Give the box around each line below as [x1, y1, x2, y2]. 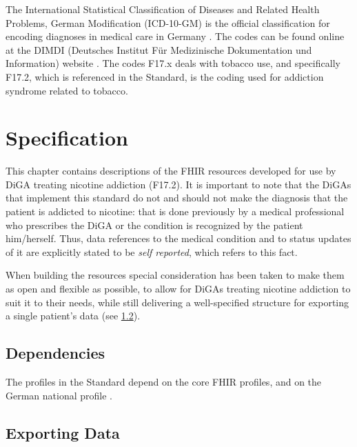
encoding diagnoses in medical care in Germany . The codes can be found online [6, 29, 345, 43]
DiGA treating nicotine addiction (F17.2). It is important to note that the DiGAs [6, 177, 351, 191]
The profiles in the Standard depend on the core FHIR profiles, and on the [6, 375, 322, 389]
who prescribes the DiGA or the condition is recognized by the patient [6, 217, 303, 232]
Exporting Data [6, 421, 120, 443]
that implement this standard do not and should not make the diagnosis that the [6, 190, 348, 205]
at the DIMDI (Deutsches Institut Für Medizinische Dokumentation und [6, 42, 312, 57]
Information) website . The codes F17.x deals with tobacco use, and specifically [6, 56, 340, 70]
